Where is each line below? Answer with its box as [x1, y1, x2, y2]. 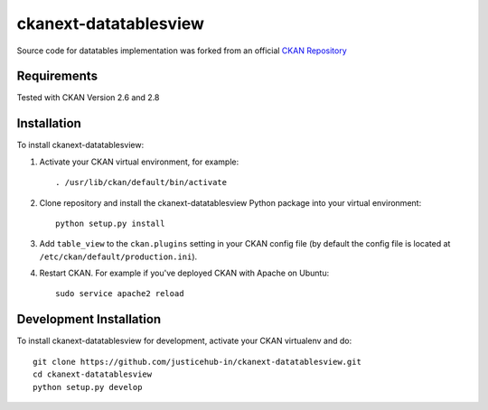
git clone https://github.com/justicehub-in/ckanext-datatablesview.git [33, 357, 361, 367]
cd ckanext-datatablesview [33, 369, 153, 379]
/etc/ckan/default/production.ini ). [39, 251, 198, 262]
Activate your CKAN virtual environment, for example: [39, 156, 239, 167]
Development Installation [16, 312, 162, 327]
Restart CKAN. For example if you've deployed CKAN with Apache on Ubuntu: [39, 267, 330, 279]
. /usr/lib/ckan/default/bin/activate [55, 177, 228, 188]
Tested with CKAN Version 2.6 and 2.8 [16, 92, 160, 103]
